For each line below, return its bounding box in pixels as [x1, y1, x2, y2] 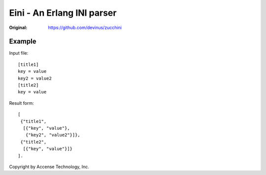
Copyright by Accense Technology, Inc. [9, 164, 90, 170]
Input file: [9, 50, 29, 56]
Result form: [9, 100, 34, 106]
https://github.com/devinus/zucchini [48, 25, 122, 30]
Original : [9, 25, 28, 30]
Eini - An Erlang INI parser [9, 7, 117, 18]
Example [9, 37, 36, 46]
